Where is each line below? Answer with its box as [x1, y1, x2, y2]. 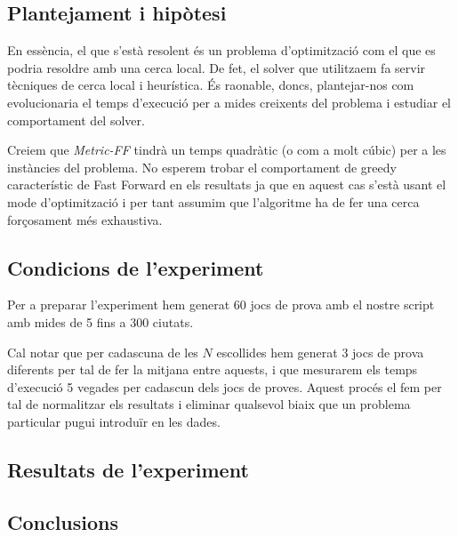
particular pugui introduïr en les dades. [7, 412, 221, 430]
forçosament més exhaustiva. [7, 210, 163, 228]
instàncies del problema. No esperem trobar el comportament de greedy [7, 157, 397, 176]
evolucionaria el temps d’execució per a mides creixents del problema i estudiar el [7, 92, 452, 111]
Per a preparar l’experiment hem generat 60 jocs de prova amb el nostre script [7, 295, 435, 314]
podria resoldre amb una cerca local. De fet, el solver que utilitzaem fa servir [7, 58, 426, 76]
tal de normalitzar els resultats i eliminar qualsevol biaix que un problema [7, 395, 411, 413]
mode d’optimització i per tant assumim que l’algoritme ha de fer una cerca [7, 192, 420, 211]
